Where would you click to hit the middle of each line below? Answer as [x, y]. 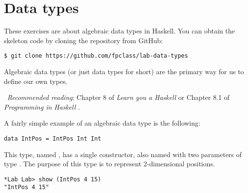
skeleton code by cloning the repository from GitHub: [83, 40]
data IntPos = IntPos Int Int [53, 138]
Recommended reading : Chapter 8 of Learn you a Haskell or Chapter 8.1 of [118, 97]
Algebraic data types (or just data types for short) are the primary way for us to [124, 71]
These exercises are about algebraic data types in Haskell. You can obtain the [119, 31]
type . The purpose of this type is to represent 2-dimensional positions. [109, 164]
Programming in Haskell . [42, 106]
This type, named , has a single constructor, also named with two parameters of [123, 154]
